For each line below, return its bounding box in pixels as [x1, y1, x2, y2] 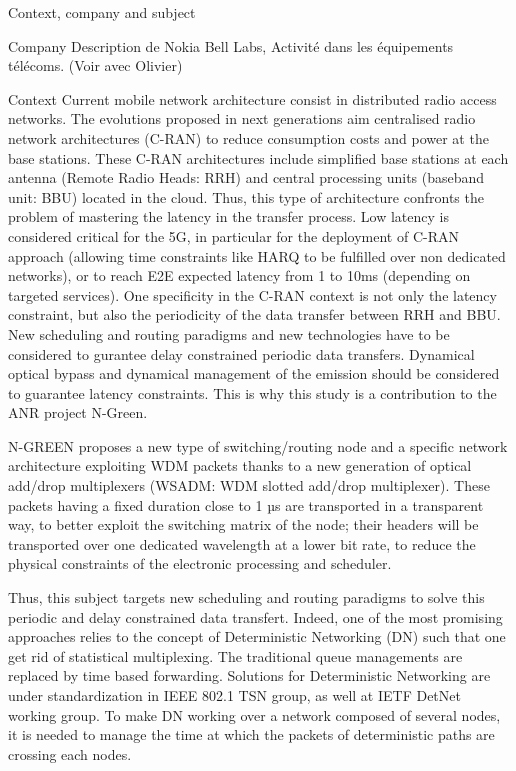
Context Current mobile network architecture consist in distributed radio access [8, 88, 497, 109]
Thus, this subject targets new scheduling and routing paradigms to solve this [8, 587, 485, 608]
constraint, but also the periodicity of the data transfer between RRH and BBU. [8, 304, 501, 325]
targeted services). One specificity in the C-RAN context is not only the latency [8, 284, 497, 305]
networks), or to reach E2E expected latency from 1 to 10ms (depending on [8, 265, 471, 286]
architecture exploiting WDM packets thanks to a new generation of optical [8, 455, 472, 476]
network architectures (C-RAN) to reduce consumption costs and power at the [8, 127, 489, 148]
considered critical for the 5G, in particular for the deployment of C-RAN [8, 225, 459, 246]
